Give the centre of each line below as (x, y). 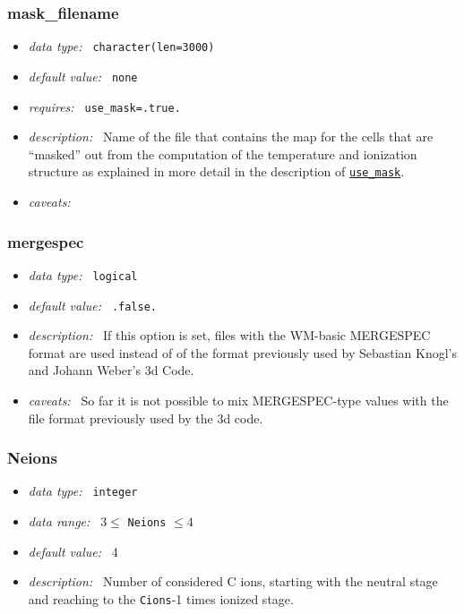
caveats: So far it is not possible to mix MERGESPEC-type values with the (238, 400)
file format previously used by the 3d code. (146, 418)
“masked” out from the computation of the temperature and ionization (223, 153)
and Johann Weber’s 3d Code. (111, 370)
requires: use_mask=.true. (104, 106)
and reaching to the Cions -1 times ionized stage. (161, 598)
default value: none (83, 76)
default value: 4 (73, 551)
